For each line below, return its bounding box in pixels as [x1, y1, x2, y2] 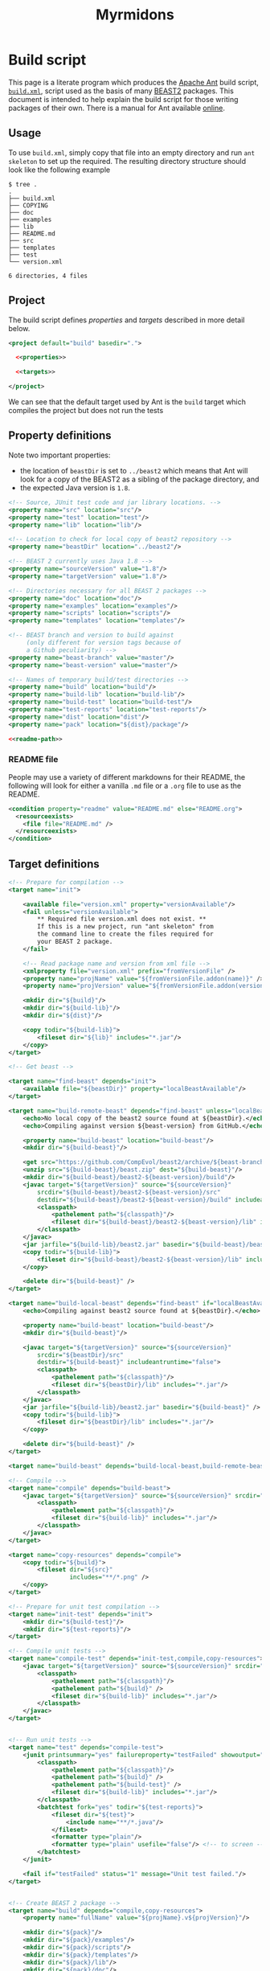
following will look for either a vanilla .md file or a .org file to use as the [8, 781, 242, 790]
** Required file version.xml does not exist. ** [37, 915, 207, 924]
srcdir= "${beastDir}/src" [37, 1350, 125, 1359]
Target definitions [8, 857, 100, 871]
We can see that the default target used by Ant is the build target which [8, 397, 247, 407]
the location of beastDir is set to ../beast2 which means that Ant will [19, 465, 248, 475]
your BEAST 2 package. [37, 938, 113, 946]
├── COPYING [8, 201, 48, 210]
